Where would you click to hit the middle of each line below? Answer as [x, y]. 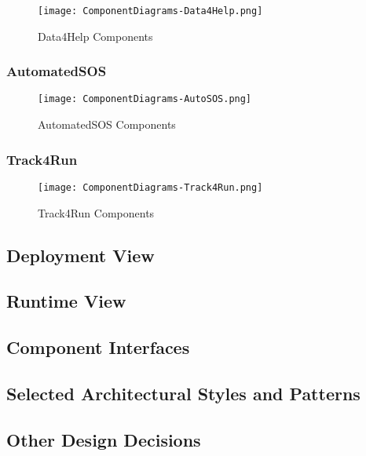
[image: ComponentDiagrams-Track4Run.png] [150, 187]
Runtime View [66, 301]
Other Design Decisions [104, 439]
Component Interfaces [98, 347]
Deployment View [81, 255]
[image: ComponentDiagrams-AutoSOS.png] [145, 99]
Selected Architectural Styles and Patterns [183, 393]
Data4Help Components [95, 36]
